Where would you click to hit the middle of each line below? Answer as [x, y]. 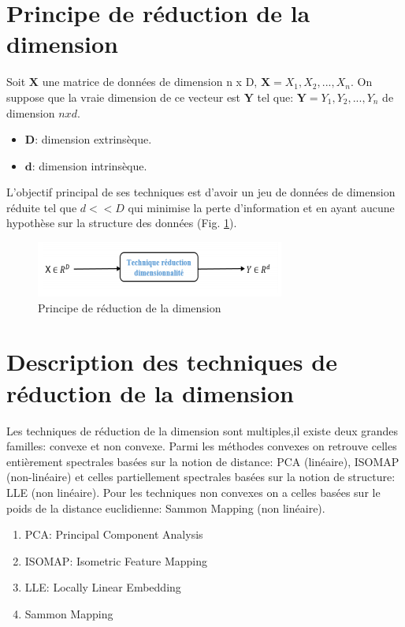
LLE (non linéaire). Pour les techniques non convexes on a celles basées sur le [193, 492]
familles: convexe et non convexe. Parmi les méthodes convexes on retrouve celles [202, 446]
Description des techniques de [172, 362]
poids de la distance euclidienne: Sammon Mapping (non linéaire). [166, 508]
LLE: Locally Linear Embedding [103, 587]
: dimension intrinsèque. [89, 165]
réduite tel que [42, 207]
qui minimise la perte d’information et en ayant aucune [261, 207]
